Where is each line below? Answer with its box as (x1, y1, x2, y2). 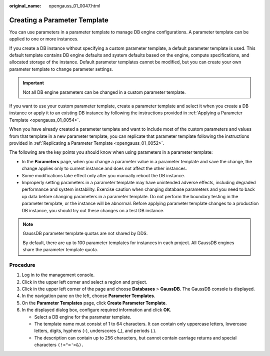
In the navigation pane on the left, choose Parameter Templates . (21, 293, 155, 299)
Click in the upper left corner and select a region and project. (21, 279, 147, 285)
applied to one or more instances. (9, 36, 78, 42)
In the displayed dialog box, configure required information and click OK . (21, 307, 171, 313)
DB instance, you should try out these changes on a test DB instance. (21, 207, 164, 213)
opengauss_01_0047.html (48, 3, 100, 8)
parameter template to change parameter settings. (9, 66, 113, 72)
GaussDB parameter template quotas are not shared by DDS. (22, 230, 148, 237)
